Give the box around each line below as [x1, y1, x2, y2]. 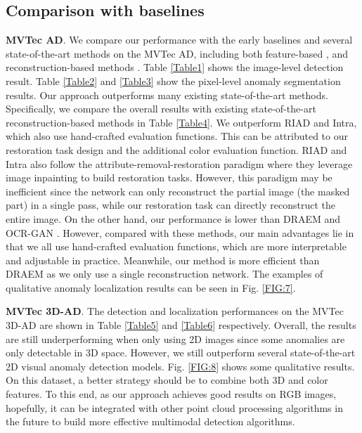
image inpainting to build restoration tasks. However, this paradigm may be [6, 170, 332, 185]
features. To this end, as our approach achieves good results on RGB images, [6, 387, 337, 401]
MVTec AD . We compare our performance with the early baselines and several [6, 32, 353, 47]
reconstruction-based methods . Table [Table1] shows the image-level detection [6, 60, 344, 75]
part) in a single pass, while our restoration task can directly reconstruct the [6, 198, 335, 212]
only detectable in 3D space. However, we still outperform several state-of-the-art [6, 345, 356, 360]
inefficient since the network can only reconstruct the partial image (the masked [6, 183, 350, 198]
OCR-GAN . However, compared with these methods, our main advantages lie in [6, 225, 354, 240]
